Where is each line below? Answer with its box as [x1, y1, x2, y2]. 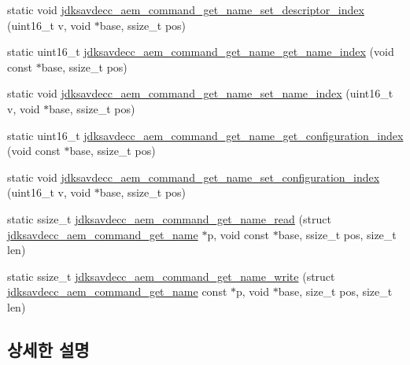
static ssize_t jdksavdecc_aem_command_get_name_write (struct [7, 267, 335, 284]
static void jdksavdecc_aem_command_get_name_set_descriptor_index [7, 2, 364, 17]
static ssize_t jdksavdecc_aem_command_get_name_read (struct [7, 210, 331, 227]
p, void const [207, 226, 270, 242]
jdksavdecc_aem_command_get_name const [7, 283, 227, 300]
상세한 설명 [7, 337, 90, 361]
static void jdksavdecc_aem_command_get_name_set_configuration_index [7, 168, 380, 185]
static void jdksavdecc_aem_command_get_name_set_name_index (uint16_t [7, 85, 393, 101]
